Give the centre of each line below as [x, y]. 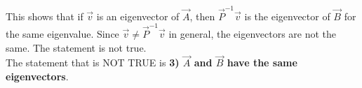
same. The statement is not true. [76, 47]
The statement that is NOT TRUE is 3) [93, 63]
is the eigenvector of [287, 16]
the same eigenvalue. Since [62, 34]
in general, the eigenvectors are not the [253, 34]
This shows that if [45, 16]
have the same [262, 63]
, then [202, 16]
